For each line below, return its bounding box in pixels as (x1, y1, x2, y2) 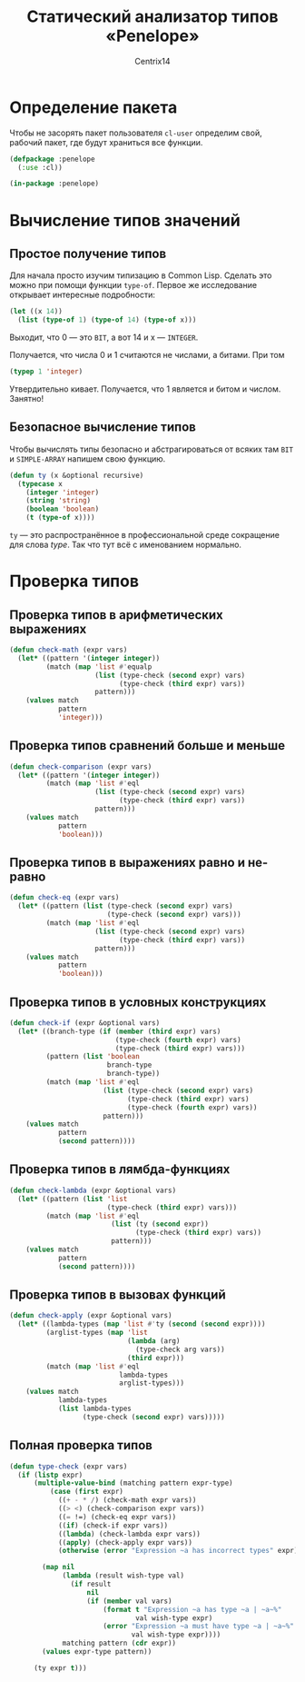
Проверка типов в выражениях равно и (9, 854, 245, 870)
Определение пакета (9, 97, 178, 117)
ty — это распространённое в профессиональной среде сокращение (9, 530, 280, 540)
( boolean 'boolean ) (25, 504, 100, 514)
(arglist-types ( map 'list (45, 1329, 148, 1338)
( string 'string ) (25, 496, 92, 505)
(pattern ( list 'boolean (45, 1052, 141, 1061)
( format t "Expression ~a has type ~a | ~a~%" (103, 1605, 282, 1614)
